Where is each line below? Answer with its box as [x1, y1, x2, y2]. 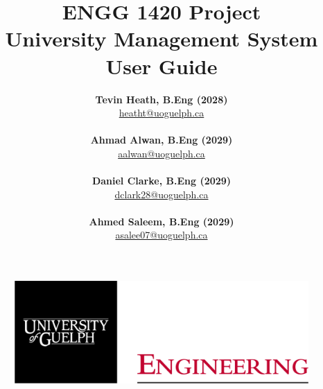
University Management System [5, 24, 318, 53]
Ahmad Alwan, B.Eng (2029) [90, 132, 233, 147]
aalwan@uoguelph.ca [118, 146, 205, 160]
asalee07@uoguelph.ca [115, 227, 208, 242]
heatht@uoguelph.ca [119, 105, 204, 120]
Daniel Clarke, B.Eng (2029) [91, 173, 232, 188]
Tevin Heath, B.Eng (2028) [95, 92, 228, 106]
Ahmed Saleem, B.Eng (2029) [89, 214, 234, 228]
